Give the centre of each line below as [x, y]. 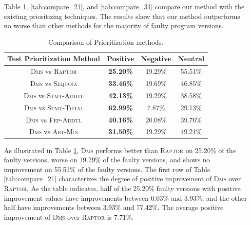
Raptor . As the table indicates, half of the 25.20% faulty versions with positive [122, 188]
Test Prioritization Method [54, 59]
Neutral [191, 59]
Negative [156, 59]
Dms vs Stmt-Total [54, 107]
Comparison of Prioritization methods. [106, 42]
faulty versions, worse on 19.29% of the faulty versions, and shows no [107, 160]
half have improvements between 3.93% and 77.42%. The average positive [114, 207]
